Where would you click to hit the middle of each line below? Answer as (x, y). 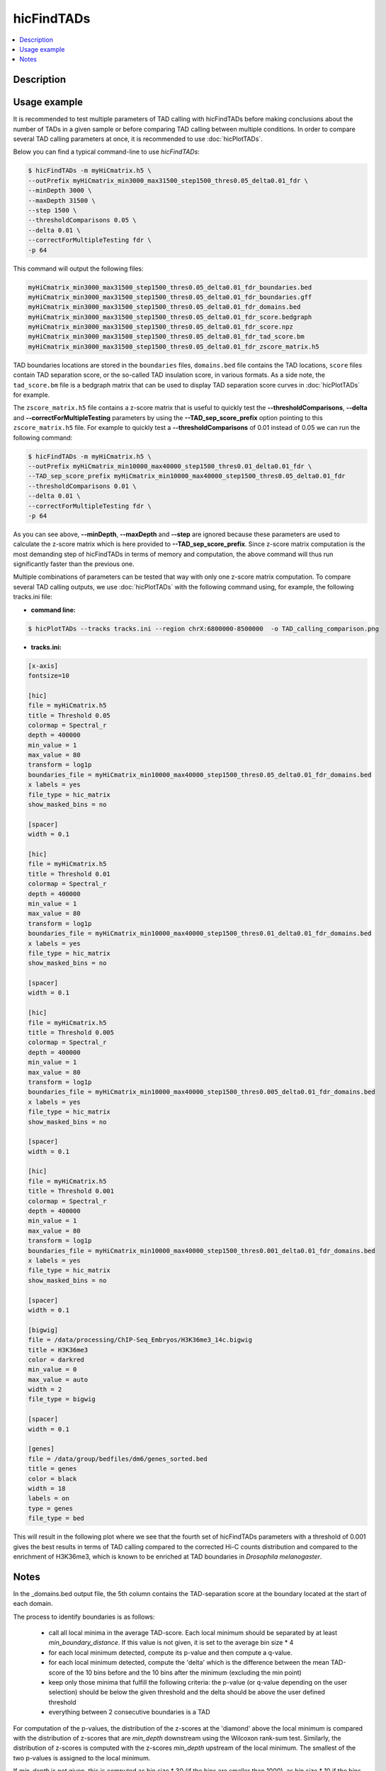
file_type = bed (56, 1518)
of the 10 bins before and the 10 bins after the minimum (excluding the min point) (184, 1673)
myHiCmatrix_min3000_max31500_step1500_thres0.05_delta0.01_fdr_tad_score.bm (166, 337)
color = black (52, 1478)
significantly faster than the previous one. (74, 564)
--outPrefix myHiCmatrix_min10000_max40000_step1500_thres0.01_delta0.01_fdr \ (170, 466)
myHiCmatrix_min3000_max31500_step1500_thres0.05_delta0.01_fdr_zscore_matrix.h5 (174, 346)
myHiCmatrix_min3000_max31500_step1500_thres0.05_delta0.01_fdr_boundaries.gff (170, 297)
